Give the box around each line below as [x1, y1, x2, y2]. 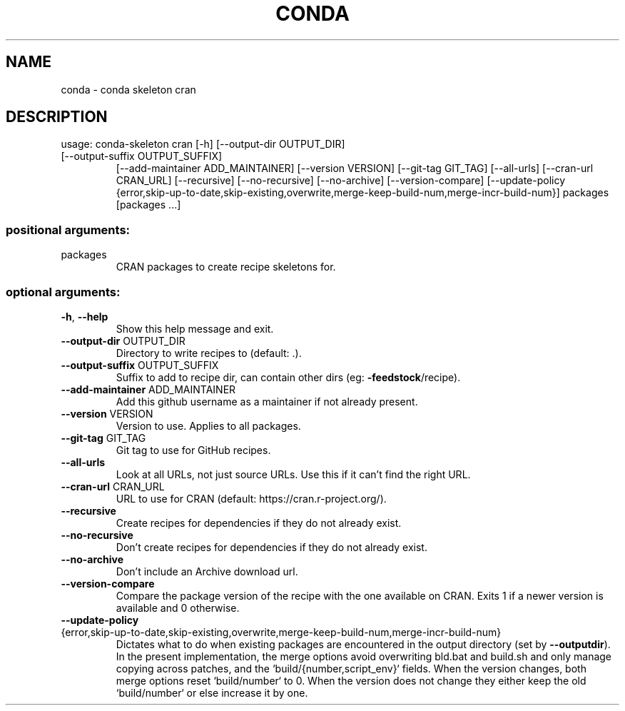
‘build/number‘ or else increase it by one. [116, 686, 308, 699]
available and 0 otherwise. [116, 601, 240, 614]
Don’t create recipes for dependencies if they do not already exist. [116, 540, 427, 553]
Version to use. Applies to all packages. [116, 419, 301, 432]
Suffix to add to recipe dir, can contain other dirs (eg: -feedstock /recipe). [116, 370, 461, 383]
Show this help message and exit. [116, 322, 274, 335]
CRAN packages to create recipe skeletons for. [116, 261, 336, 273]
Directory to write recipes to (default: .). [116, 346, 302, 359]
